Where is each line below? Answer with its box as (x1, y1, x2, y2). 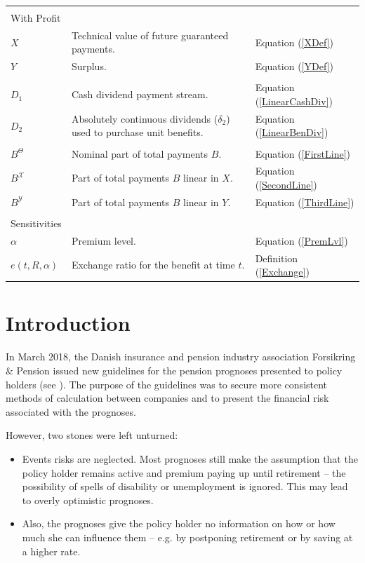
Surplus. (71, 59, 107, 74)
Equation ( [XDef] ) (255, 34, 333, 49)
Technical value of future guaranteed (71, 27, 229, 42)
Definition (255, 250, 298, 265)
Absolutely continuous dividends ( (71, 111, 218, 126)
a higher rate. (22, 543, 81, 558)
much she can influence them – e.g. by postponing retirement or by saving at (22, 529, 353, 544)
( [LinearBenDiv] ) (255, 125, 328, 140)
